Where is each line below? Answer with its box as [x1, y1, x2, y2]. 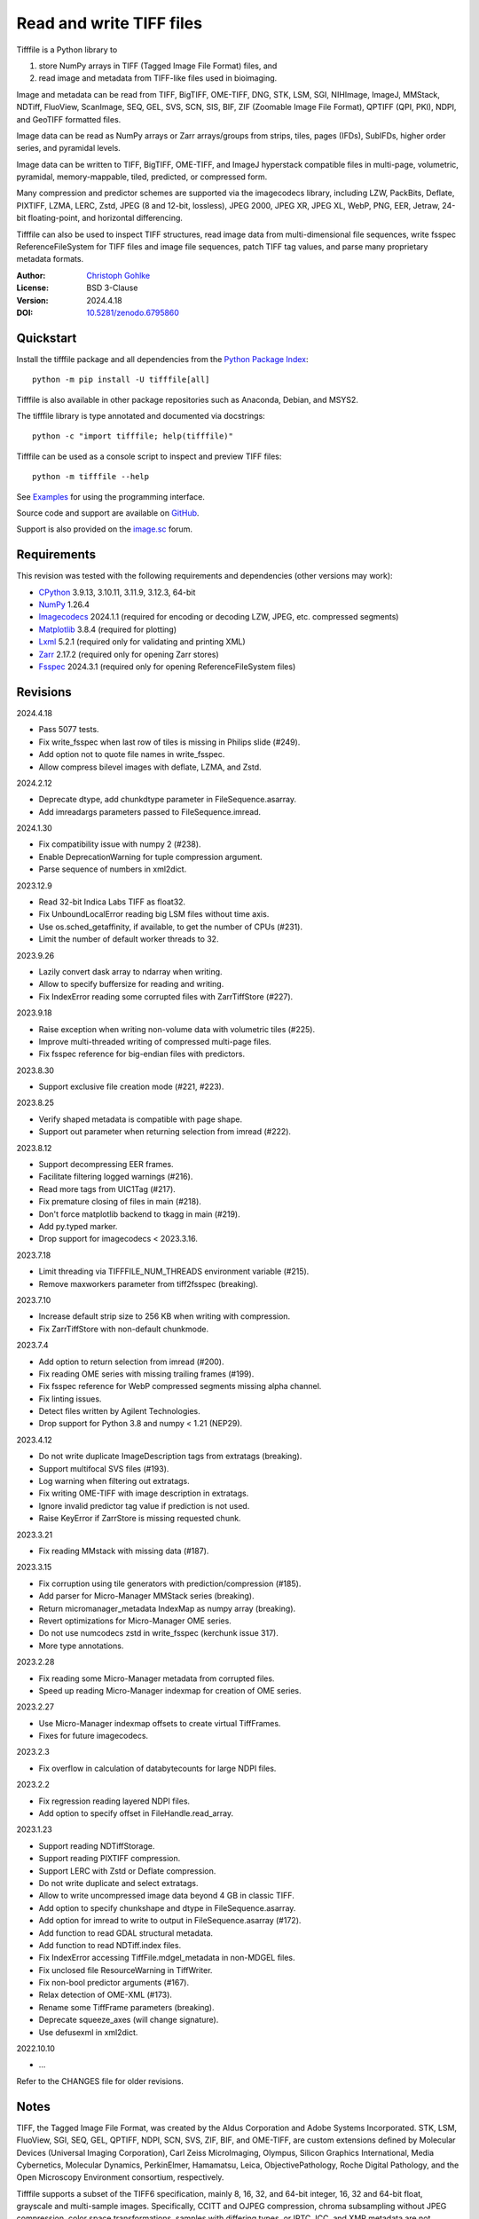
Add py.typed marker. [38, 1221, 118, 1231]
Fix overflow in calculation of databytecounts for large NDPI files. [38, 1763, 277, 1773]
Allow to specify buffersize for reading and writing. [38, 979, 224, 990]
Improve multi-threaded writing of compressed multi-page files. [38, 1036, 272, 1046]
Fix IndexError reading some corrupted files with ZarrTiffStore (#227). [38, 991, 294, 1002]
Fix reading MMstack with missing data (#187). [38, 1545, 209, 1556]
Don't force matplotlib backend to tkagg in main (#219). [38, 1208, 240, 1220]
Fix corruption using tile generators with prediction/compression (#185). [38, 1578, 302, 1589]
